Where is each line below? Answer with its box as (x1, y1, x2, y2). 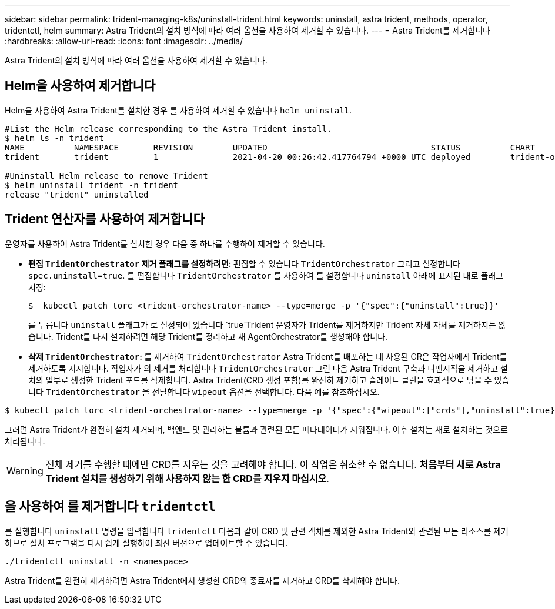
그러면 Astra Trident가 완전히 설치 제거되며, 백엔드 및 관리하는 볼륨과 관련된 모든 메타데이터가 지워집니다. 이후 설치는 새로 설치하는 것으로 (5, 424, 508, 434)
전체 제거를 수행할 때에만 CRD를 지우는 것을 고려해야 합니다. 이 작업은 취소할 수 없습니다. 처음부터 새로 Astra (45, 458, 501, 470)
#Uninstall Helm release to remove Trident (5, 170, 208, 180)
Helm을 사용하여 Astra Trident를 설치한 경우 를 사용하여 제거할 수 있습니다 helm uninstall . (5, 105, 352, 115)
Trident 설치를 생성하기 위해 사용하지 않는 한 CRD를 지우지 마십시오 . (45, 472, 329, 484)
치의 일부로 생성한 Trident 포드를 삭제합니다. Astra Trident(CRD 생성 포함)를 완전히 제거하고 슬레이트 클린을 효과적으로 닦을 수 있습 (28, 374, 510, 385)
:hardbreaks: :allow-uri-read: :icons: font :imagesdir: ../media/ (5, 36, 243, 46)
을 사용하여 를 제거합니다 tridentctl (5, 499, 216, 514)
